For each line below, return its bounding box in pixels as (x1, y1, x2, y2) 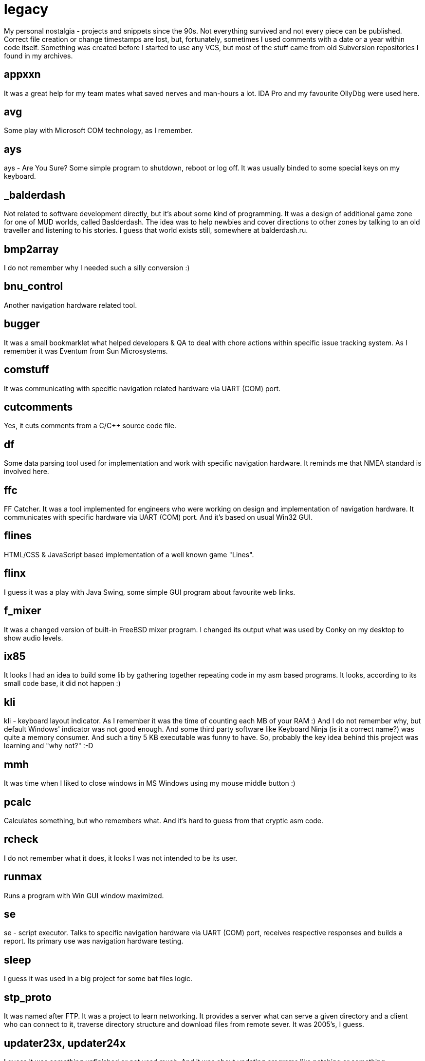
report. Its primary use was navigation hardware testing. (4, 937, 184, 946)
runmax (4, 871, 42, 883)
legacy (4, 1, 49, 18)
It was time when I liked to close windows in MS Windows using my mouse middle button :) (4, 779, 296, 788)
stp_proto (4, 991, 52, 1004)
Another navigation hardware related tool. (4, 301, 137, 309)
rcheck (4, 833, 38, 846)
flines (4, 530, 32, 542)
